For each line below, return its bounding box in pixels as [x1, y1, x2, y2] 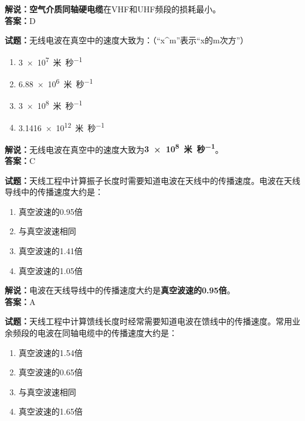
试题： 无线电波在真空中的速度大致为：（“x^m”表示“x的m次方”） [5, 34, 249, 46]
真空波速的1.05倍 [18, 264, 83, 276]
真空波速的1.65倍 [18, 405, 83, 417]
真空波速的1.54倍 [18, 346, 83, 358]
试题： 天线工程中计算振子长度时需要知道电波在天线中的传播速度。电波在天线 [5, 174, 300, 186]
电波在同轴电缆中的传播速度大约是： [37, 326, 177, 338]
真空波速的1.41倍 [18, 245, 83, 256]
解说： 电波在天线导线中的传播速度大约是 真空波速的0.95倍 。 [5, 284, 235, 296]
